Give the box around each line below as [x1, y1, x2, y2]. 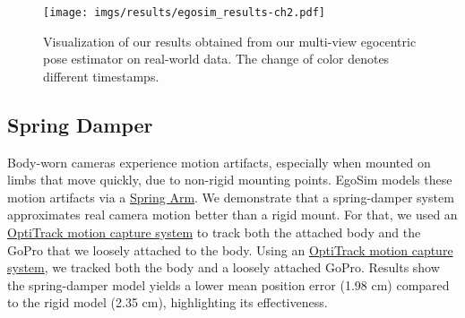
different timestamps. [43, 66, 159, 85]
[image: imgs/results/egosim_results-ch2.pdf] [43, 6, 325, 19]
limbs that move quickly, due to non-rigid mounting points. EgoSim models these [7, 170, 452, 189]
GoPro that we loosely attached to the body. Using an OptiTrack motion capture [7, 240, 453, 259]
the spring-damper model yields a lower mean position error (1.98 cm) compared [7, 275, 450, 294]
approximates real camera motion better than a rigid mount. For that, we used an [7, 205, 458, 224]
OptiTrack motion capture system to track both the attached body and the [7, 223, 421, 242]
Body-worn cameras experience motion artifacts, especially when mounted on [7, 152, 431, 171]
